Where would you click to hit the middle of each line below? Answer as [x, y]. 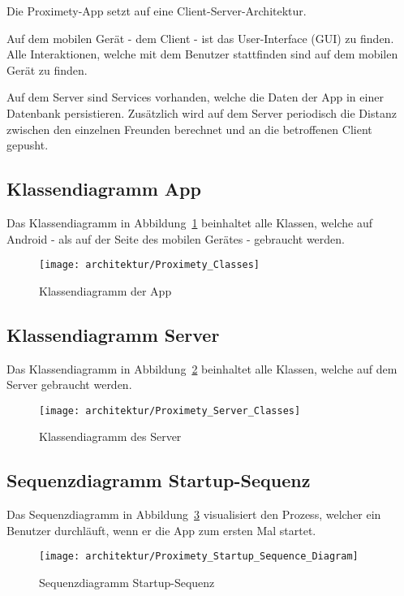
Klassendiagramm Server [113, 334]
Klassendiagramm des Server [110, 436]
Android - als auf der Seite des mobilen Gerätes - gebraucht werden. [176, 238]
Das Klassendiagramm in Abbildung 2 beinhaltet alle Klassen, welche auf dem [202, 368]
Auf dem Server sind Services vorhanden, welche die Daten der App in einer [195, 97]
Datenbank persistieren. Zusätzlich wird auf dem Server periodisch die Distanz [202, 112]
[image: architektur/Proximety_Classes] [150, 265]
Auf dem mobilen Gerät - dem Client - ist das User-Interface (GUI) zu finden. [200, 38]
